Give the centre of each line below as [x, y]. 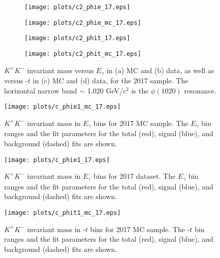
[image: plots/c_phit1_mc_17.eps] [63, 213]
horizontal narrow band [41, 90]
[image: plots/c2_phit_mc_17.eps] [83, 54]
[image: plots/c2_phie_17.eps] [77, 7]
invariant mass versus [60, 70]
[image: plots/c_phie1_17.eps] [57, 160]
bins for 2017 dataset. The [134, 176]
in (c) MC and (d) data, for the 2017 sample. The [111, 80]
